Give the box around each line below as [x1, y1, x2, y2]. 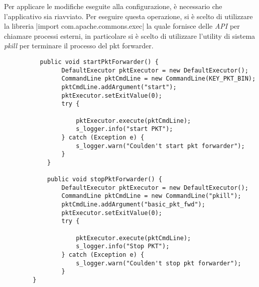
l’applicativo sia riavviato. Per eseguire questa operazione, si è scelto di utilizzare [4, 11, 253, 21]
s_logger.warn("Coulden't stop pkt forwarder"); [76, 259, 241, 267]
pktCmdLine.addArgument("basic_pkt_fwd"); [61, 201, 205, 208]
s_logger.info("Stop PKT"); [76, 243, 170, 250]
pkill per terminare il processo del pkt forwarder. [4, 40, 154, 51]
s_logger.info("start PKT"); [76, 125, 173, 133]
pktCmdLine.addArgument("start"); [61, 83, 177, 91]
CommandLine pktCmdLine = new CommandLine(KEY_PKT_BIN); [61, 75, 256, 83]
